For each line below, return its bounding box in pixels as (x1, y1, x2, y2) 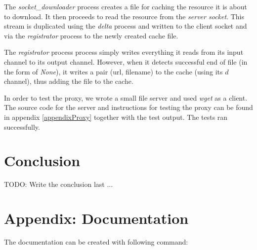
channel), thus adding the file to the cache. (4, 76, 133, 86)
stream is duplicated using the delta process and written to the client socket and (4, 21, 247, 31)
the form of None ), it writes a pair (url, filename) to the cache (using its (4, 66, 223, 76)
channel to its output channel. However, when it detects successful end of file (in (4, 56, 248, 67)
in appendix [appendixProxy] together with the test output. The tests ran (4, 111, 228, 122)
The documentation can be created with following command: (4, 236, 188, 247)
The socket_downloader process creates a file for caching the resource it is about (4, 1, 247, 11)
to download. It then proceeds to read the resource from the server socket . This (4, 11, 244, 21)
